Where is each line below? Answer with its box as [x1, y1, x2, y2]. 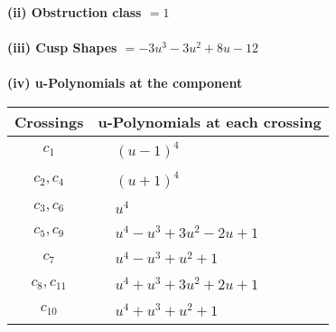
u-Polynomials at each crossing [98, 110, 322, 132]
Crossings [14, 110, 84, 132]
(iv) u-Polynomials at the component [7, 73, 243, 92]
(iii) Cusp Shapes [7, 38, 117, 57]
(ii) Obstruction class [7, 3, 142, 21]
